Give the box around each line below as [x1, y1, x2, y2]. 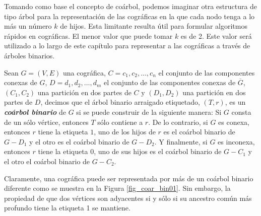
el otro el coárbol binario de [4, 156, 90, 166]
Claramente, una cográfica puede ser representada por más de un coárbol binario [4, 173, 253, 183]
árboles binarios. [4, 50, 55, 60]
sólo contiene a [97, 116, 143, 127]
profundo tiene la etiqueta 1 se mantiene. [4, 202, 130, 213]
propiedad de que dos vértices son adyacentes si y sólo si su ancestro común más [4, 192, 252, 203]
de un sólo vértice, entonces [4, 116, 89, 127]
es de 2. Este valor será [180, 30, 252, 41]
